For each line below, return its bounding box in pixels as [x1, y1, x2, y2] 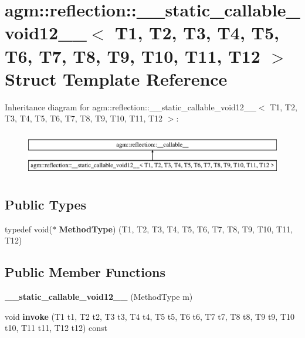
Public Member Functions [5, 263, 165, 281]
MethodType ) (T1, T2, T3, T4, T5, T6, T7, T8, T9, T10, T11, [59, 222, 293, 235]
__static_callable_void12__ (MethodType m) [5, 290, 193, 302]
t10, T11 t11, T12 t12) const [5, 322, 108, 334]
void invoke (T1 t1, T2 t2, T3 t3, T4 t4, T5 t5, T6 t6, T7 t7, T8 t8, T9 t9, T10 [5, 310, 294, 322]
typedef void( [5, 222, 52, 235]
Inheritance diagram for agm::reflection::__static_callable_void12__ [5, 100, 256, 113]
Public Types [5, 195, 87, 213]
